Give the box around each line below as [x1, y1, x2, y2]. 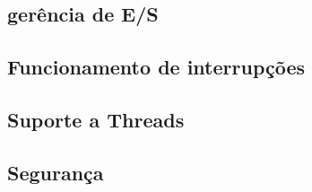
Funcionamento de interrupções [7, 53, 306, 81]
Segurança [7, 158, 104, 186]
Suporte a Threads [7, 105, 185, 133]
